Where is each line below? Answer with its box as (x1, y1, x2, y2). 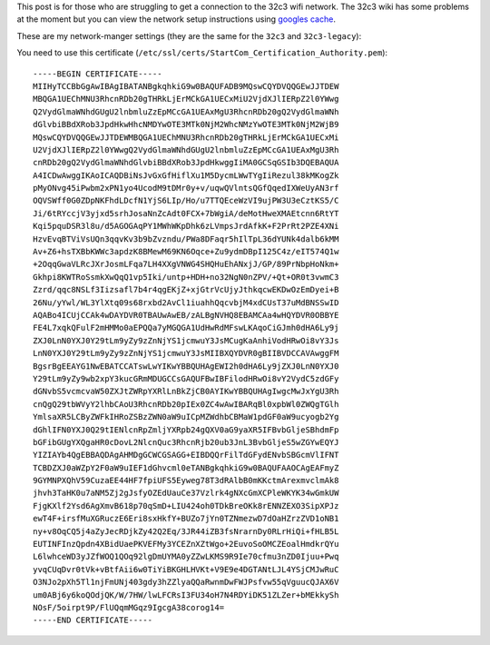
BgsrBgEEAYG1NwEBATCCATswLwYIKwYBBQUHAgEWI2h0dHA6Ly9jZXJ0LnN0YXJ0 (33, 361, 339, 372)
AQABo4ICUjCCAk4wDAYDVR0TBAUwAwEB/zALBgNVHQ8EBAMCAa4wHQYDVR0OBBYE (33, 310, 339, 320)
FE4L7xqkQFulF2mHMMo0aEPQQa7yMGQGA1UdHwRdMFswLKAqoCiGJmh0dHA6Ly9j (33, 322, 339, 333)
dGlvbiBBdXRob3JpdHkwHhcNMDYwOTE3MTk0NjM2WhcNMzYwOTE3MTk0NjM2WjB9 (33, 119, 339, 130)
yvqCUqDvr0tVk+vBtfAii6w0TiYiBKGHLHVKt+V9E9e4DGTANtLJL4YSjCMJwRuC (33, 564, 339, 574)
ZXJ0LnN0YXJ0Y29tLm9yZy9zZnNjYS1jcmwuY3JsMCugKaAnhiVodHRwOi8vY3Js (33, 335, 339, 345)
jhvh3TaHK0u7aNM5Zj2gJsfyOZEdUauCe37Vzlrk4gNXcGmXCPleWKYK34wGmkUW (33, 488, 339, 499)
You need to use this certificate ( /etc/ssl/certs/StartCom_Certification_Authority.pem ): (16, 47, 388, 58)
